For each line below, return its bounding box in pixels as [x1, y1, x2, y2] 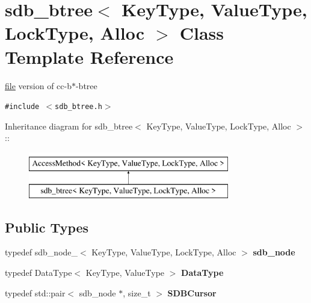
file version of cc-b [5, 79, 72, 92]
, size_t [123, 286, 151, 299]
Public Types [5, 217, 89, 236]
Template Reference [5, 44, 174, 69]
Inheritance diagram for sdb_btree [5, 119, 133, 132]
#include [5, 102, 40, 111]
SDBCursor [167, 286, 217, 299]
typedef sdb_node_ [5, 246, 78, 258]
